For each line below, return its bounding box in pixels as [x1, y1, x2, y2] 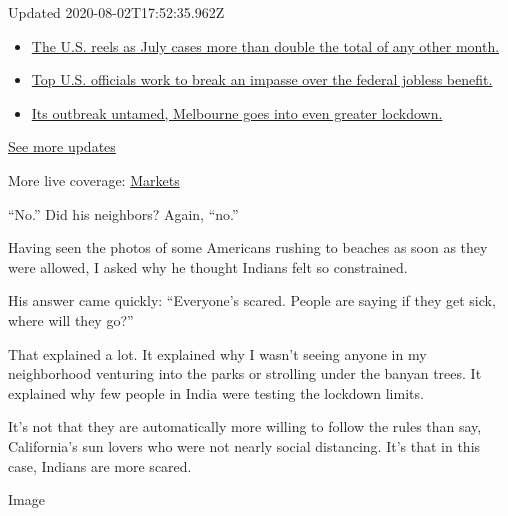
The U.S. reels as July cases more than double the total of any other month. [31, 35, 500, 56]
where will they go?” [8, 309, 134, 330]
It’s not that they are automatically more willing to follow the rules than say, [8, 416, 482, 437]
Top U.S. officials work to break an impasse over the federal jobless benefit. [31, 69, 493, 90]
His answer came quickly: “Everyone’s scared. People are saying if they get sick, [8, 290, 496, 311]
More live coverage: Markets [8, 169, 180, 190]
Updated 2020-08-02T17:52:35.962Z [8, 2, 225, 22]
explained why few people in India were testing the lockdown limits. [8, 382, 424, 403]
